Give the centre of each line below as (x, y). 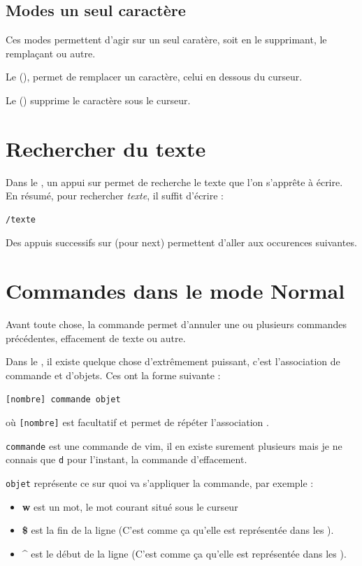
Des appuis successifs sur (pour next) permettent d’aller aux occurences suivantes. (181, 242)
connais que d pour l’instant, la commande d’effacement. (126, 459)
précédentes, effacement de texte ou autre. (96, 338)
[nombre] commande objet (63, 399)
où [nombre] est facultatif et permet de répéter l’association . (137, 422)
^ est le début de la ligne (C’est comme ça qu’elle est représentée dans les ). (184, 553)
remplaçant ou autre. (51, 53)
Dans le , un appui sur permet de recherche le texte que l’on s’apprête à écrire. (174, 182)
